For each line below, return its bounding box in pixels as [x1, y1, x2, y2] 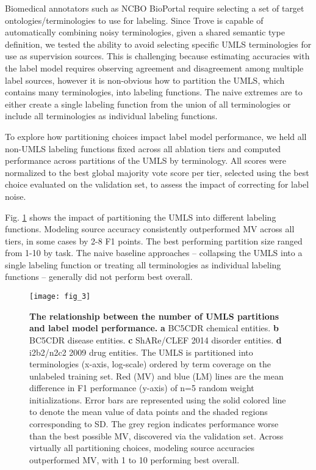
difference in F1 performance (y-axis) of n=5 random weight [29, 381, 254, 394]
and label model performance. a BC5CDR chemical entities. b [29, 321, 279, 334]
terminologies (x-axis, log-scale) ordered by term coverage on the [29, 358, 271, 370]
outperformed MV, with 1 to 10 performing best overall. [29, 453, 240, 466]
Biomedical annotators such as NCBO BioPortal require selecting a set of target [5, 2, 304, 14]
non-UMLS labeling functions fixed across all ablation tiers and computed [5, 142, 281, 155]
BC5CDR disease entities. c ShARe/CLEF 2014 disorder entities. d [29, 333, 282, 346]
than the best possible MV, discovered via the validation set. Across [29, 429, 284, 442]
